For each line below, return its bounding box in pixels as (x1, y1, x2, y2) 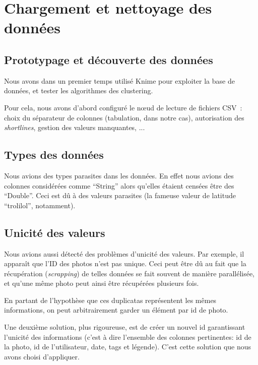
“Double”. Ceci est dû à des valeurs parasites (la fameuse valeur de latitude (4, 190, 236, 201)
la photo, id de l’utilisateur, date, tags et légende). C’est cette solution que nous (4, 341, 251, 352)
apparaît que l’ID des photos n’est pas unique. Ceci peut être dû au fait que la (4, 258, 246, 269)
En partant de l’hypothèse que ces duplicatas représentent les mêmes (4, 294, 217, 305)
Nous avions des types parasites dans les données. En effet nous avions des (4, 170, 234, 180)
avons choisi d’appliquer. (4, 351, 80, 361)
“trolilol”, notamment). (4, 200, 76, 210)
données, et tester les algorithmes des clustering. (4, 85, 153, 96)
